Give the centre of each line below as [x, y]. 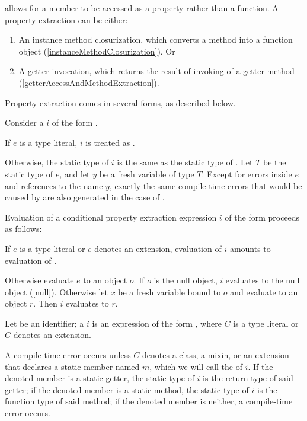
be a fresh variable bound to [170, 291]
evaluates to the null [263, 280]
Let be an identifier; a [44, 323]
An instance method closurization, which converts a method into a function [156, 39]
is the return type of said [248, 378]
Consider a [24, 122]
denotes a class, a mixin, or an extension [216, 355]
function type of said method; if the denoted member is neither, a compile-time [149, 401]
